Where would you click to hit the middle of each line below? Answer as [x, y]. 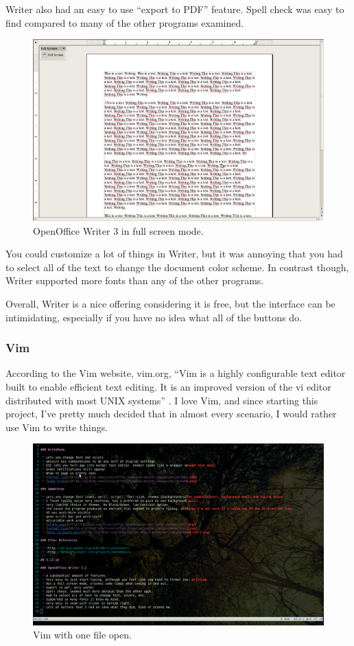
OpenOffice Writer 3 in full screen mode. [118, 230]
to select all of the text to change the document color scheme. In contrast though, [177, 267]
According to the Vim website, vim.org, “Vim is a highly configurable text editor [176, 373]
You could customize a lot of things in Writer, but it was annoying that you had [174, 254]
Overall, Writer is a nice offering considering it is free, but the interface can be [170, 304]
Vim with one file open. [82, 635]
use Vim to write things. [57, 427]
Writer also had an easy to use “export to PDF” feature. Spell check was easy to [175, 9]
